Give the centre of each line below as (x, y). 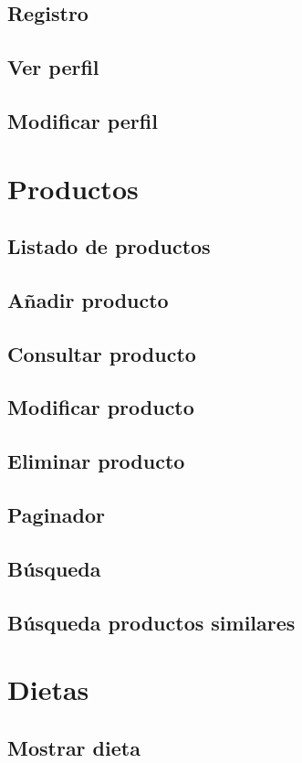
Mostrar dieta (74, 747)
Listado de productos (109, 246)
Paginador (56, 515)
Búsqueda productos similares (151, 622)
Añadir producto (88, 299)
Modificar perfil (83, 120)
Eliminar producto (96, 461)
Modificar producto (101, 407)
